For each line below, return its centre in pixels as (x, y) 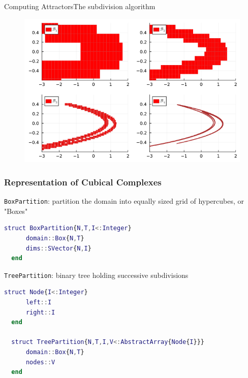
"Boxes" (16, 211)
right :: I (40, 312)
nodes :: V (40, 362)
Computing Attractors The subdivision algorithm (80, 6)
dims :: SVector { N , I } (58, 248)
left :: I (39, 302)
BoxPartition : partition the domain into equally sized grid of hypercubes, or (124, 201)
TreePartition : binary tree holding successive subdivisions (96, 275)
